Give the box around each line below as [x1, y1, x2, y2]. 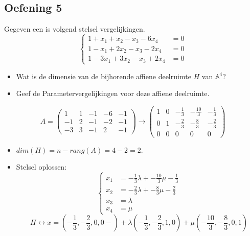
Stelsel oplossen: [16, 161, 67, 172]
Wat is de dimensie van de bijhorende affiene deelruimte [16, 70, 191, 81]
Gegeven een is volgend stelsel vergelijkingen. [4, 23, 145, 34]
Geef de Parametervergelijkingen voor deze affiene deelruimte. [16, 88, 210, 99]
